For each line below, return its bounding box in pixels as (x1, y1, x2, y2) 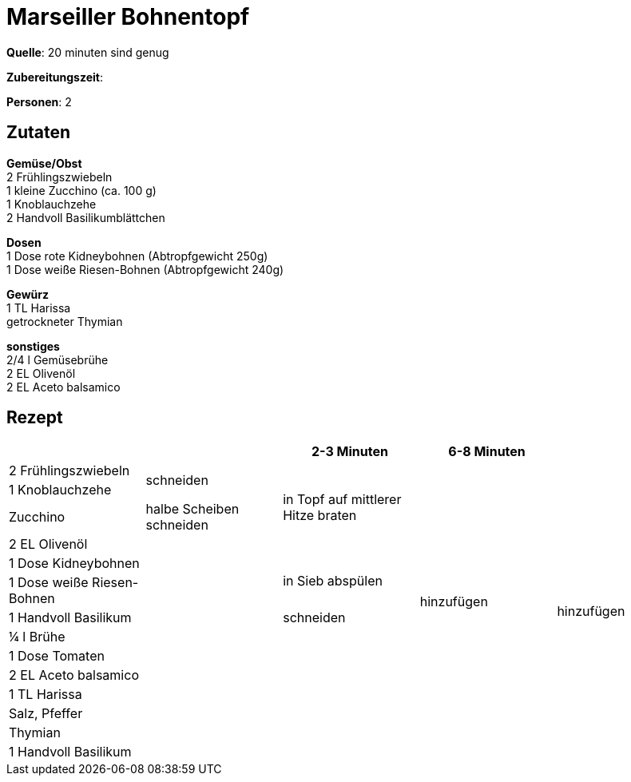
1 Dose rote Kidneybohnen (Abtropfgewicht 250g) (6, 248, 268, 263)
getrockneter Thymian (6, 314, 123, 328)
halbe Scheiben (145, 501, 240, 518)
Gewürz (6, 287, 49, 301)
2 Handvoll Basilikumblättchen (6, 210, 165, 224)
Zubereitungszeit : (6, 69, 103, 84)
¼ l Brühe (9, 629, 65, 645)
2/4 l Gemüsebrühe (6, 352, 109, 367)
